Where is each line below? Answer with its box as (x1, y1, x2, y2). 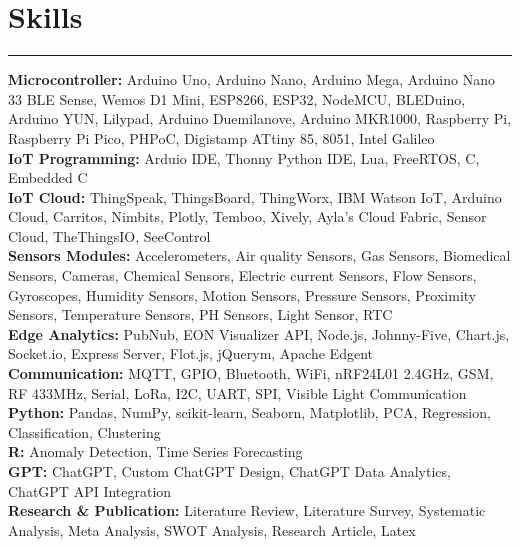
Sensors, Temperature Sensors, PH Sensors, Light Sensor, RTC (8, 304, 393, 325)
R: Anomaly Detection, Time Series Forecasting (8, 441, 303, 462)
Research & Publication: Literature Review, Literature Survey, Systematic (8, 500, 486, 521)
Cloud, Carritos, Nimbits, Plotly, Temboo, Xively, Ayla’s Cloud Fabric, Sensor (8, 206, 487, 227)
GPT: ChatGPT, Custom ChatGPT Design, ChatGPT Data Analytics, (8, 461, 451, 481)
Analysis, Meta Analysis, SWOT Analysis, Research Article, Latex (8, 519, 416, 540)
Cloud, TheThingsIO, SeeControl (8, 225, 211, 246)
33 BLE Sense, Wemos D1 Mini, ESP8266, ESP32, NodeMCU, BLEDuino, (8, 88, 466, 109)
